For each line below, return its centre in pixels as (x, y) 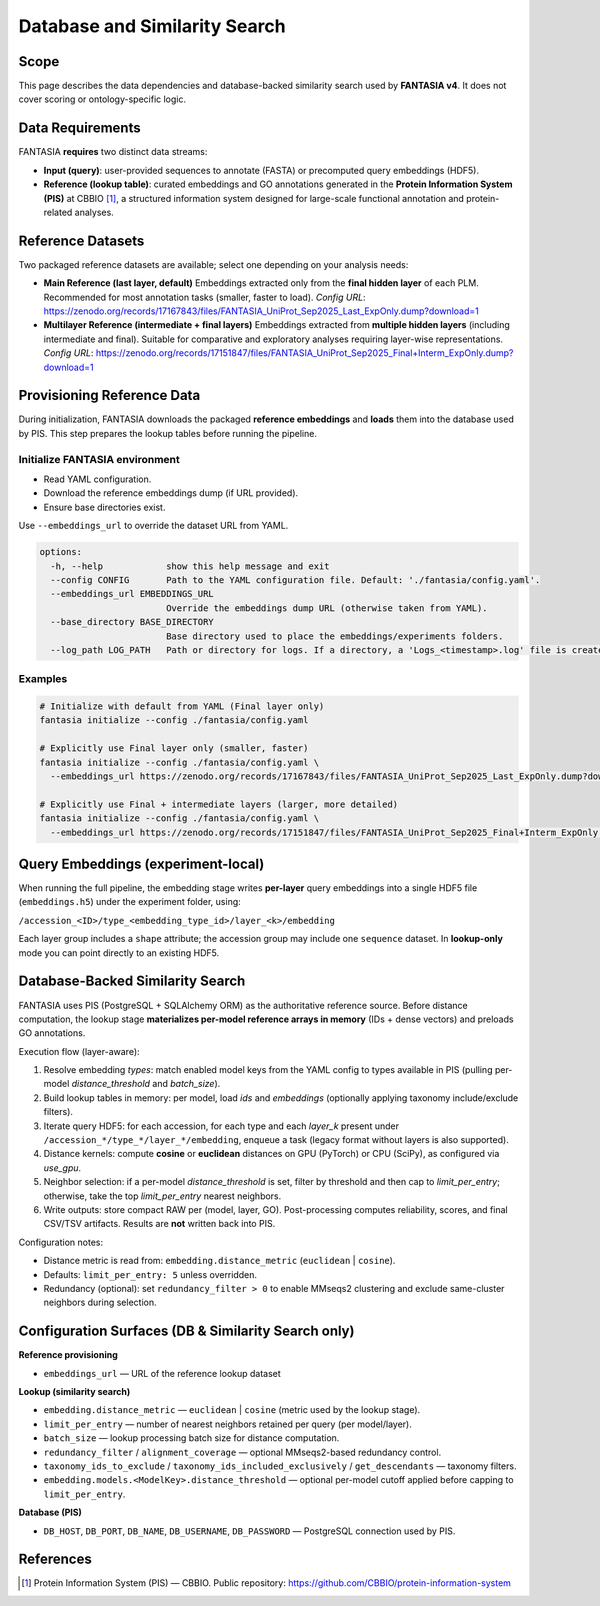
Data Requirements (79, 128)
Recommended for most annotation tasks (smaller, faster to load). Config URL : (204, 297)
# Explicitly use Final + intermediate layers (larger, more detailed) (219, 804)
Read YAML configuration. (97, 479)
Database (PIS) (50, 1512)
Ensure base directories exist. (104, 507)
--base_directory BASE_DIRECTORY (132, 622)
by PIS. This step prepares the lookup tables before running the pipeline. (167, 433)
